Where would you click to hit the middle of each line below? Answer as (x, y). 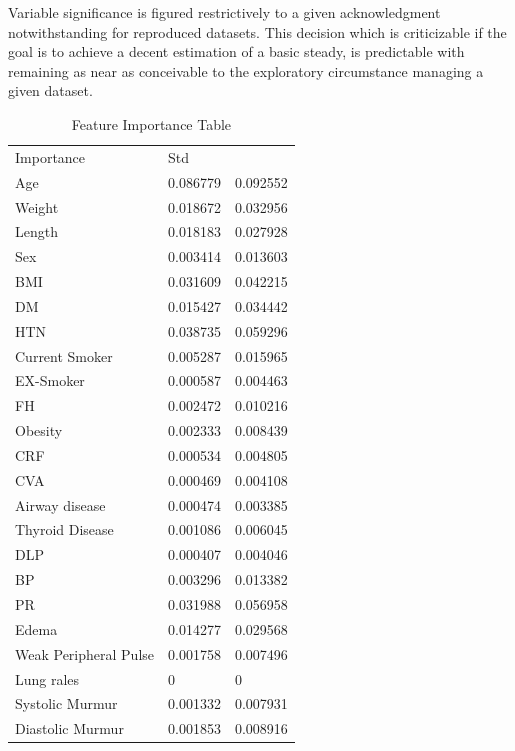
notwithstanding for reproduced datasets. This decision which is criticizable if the (257, 31)
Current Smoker (64, 355)
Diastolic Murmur (69, 728)
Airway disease (60, 504)
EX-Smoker (50, 380)
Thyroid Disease (64, 529)
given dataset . (50, 90)
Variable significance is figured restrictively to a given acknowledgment (224, 12)
